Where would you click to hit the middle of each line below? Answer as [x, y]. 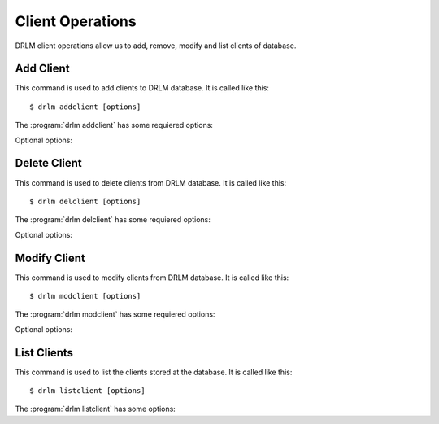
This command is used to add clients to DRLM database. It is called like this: [142, 88]
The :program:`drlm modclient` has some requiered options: [115, 314]
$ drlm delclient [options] [85, 201]
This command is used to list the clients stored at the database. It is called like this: [154, 372]
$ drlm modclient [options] [85, 296]
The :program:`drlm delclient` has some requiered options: [113, 220]
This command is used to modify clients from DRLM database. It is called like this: [152, 278]
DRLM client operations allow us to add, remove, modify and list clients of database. [156, 46]
